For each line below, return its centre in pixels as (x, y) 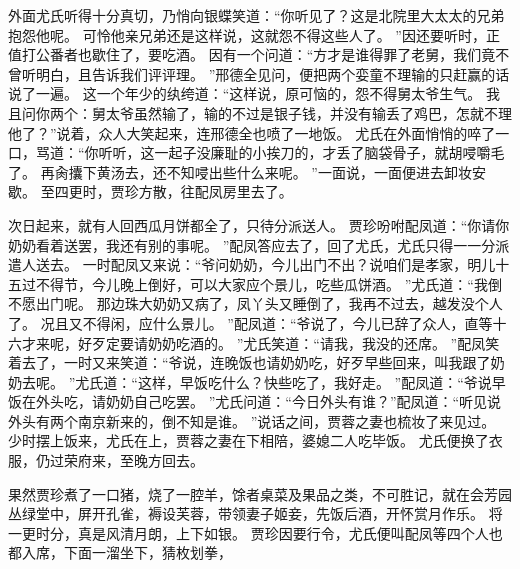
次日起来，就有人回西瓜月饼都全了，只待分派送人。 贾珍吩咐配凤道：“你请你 (259, 224)
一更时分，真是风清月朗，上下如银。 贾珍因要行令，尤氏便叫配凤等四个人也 (255, 532)
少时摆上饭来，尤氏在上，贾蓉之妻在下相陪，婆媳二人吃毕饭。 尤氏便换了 (248, 440)
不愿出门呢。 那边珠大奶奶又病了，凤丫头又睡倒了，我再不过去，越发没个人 (255, 303)
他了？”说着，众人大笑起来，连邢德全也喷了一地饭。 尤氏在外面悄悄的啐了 (252, 132)
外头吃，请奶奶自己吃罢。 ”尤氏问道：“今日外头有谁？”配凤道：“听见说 (268, 401)
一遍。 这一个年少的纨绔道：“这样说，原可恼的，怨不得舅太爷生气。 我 (267, 93)
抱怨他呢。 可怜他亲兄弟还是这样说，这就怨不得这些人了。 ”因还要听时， (247, 34)
